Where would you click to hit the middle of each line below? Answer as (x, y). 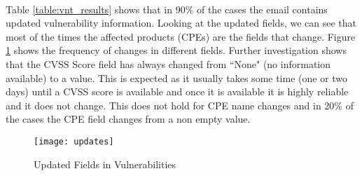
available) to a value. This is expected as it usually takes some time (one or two (177, 77)
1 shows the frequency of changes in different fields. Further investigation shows (176, 50)
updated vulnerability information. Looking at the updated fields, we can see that (181, 23)
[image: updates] (74, 141)
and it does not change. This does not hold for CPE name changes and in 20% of (180, 105)
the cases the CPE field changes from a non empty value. (128, 119)
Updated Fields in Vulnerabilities (105, 164)
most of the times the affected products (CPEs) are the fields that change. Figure (181, 36)
